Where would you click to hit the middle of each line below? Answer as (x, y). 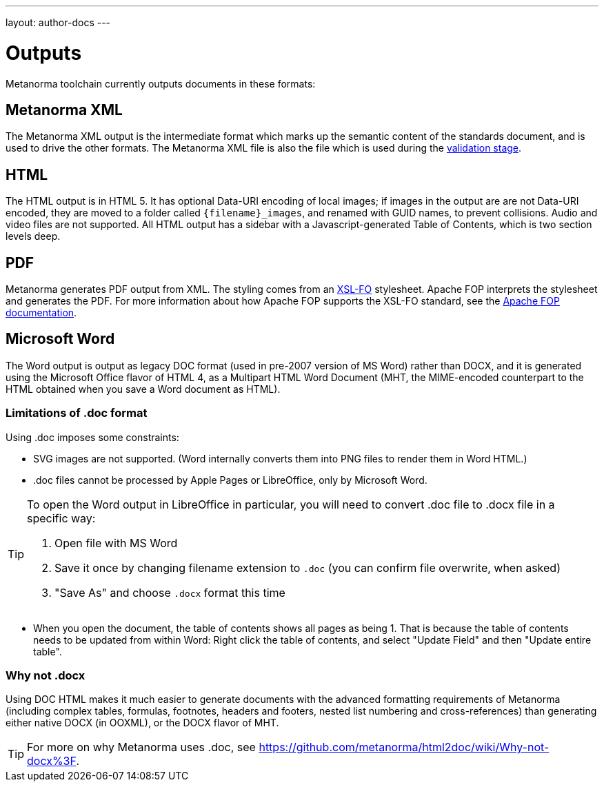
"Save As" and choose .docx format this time (170, 592)
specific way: (61, 518)
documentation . (41, 313)
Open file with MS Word (116, 543)
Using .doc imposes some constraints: (92, 437)
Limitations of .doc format (77, 413)
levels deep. (33, 236)
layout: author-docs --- (58, 22)
